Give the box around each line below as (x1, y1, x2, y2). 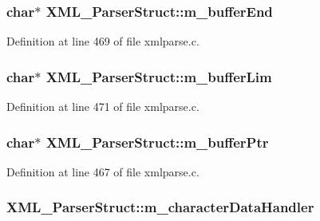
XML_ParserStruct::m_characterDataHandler (6, 197, 314, 217)
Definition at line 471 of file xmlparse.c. (6, 98, 200, 115)
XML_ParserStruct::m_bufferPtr (45, 132, 269, 152)
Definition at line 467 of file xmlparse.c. (6, 163, 200, 180)
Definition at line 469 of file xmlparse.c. (6, 33, 200, 49)
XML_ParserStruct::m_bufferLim (45, 66, 272, 86)
